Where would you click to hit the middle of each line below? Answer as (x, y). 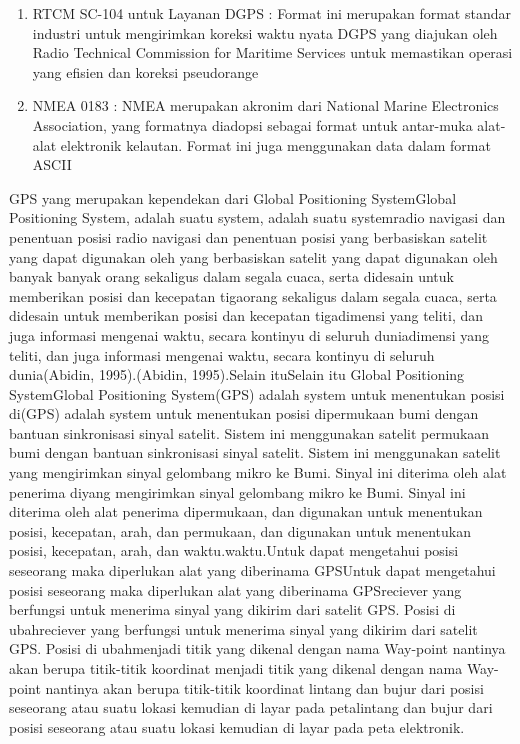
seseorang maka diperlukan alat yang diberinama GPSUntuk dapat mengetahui (252, 570)
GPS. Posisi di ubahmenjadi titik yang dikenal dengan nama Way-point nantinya (257, 648)
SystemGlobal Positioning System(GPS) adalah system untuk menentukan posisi (257, 393)
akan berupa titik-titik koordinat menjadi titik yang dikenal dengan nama (236, 668)
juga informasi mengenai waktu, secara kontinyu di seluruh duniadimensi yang (249, 334)
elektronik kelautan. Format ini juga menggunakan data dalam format (275, 144)
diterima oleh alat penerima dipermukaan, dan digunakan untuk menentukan (246, 511)
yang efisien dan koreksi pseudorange (145, 71)
